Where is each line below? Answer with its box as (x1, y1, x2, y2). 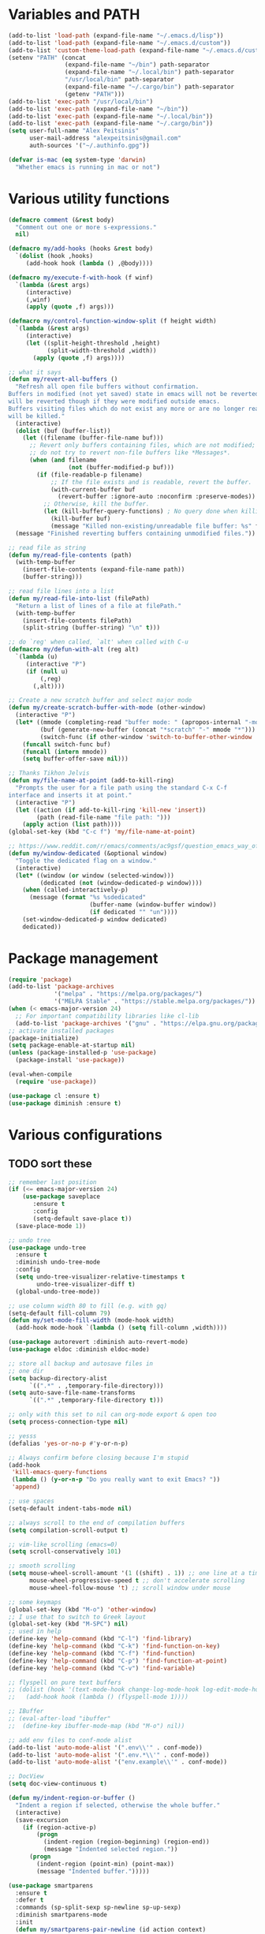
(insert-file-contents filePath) (22, 617, 132, 625)
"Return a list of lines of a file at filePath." (15, 602, 181, 610)
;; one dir (8, 1367, 44, 1375)
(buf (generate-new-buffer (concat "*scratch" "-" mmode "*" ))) (39, 726, 256, 734)
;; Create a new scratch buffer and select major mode (8, 696, 192, 704)
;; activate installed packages (8, 1027, 114, 1035)
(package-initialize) (8, 1034, 80, 1042)
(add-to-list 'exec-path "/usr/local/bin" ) (8, 97, 154, 106)
